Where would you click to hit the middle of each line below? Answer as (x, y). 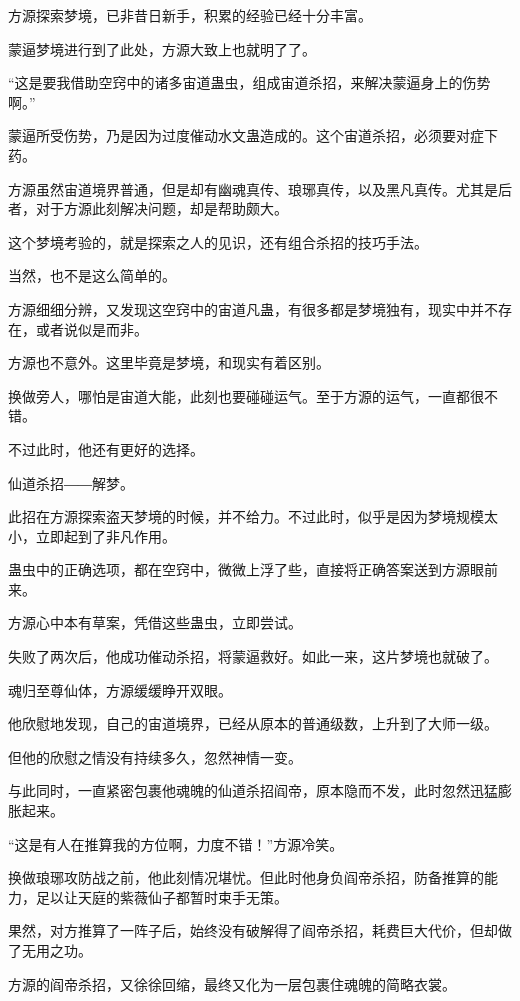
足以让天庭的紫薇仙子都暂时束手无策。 (161, 896)
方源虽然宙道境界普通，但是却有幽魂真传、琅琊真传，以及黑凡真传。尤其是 (253, 188)
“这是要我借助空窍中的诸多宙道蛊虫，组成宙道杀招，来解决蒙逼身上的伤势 (249, 82)
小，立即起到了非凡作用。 (92, 535)
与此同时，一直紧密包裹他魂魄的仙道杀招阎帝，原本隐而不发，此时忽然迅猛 (253, 790)
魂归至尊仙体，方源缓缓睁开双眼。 (120, 689)
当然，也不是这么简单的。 (92, 275)
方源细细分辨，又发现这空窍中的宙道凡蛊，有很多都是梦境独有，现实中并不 (253, 308)
